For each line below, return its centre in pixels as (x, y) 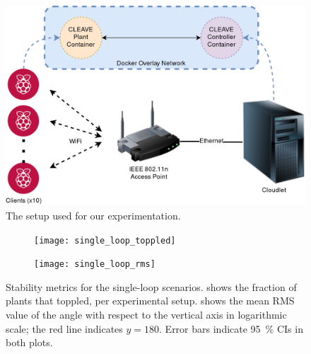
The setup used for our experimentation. (93, 215)
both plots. (29, 342)
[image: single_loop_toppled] (105, 240)
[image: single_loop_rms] (95, 264)
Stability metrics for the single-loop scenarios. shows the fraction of (151, 286)
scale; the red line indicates (64, 328)
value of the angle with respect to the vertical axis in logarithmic (146, 315)
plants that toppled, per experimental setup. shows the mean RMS (150, 301)
